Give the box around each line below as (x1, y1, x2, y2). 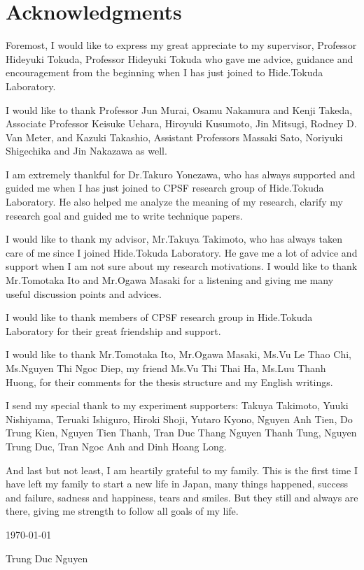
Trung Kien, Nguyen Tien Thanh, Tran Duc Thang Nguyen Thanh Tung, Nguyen (6, 425, 357, 440)
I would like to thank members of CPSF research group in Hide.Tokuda (6, 310, 313, 325)
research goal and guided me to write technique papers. (6, 208, 243, 222)
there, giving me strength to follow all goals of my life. (6, 504, 239, 518)
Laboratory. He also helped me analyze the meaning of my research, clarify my (6, 194, 343, 209)
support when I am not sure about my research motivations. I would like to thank (6, 259, 358, 273)
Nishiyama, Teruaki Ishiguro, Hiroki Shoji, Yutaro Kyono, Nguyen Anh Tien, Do (6, 411, 353, 426)
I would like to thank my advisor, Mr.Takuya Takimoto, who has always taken (6, 231, 342, 246)
